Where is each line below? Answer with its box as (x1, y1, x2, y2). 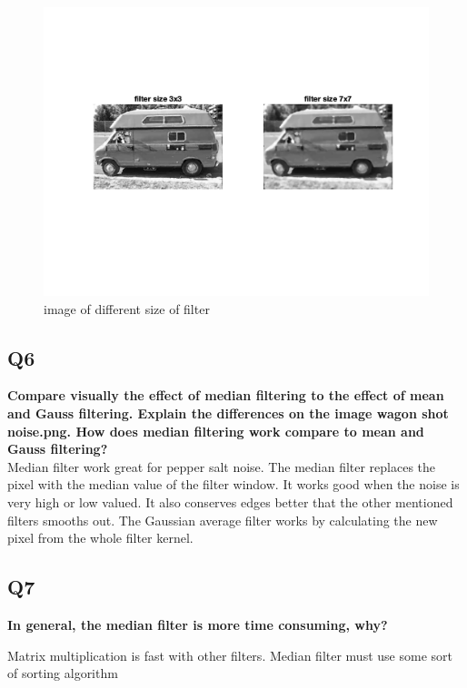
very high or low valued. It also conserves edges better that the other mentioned (7, 492, 453, 511)
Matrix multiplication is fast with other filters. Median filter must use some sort (7, 645, 452, 664)
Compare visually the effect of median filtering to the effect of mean (7, 386, 444, 405)
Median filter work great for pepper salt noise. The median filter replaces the (7, 457, 436, 476)
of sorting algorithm (7, 663, 118, 683)
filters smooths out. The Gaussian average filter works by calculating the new (7, 510, 438, 529)
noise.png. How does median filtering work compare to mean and (7, 421, 424, 440)
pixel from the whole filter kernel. (7, 528, 194, 547)
